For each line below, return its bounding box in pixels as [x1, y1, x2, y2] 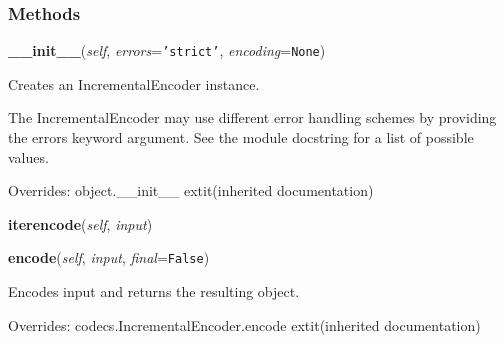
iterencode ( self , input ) [8, 213, 153, 234]
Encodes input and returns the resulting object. [8, 281, 300, 302]
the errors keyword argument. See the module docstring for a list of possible [8, 127, 474, 148]
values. [8, 146, 49, 167]
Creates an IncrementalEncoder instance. [8, 73, 260, 94]
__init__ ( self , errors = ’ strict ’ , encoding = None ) [8, 40, 326, 61]
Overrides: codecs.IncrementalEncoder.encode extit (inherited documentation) [8, 314, 481, 335]
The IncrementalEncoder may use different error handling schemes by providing [8, 107, 497, 128]
